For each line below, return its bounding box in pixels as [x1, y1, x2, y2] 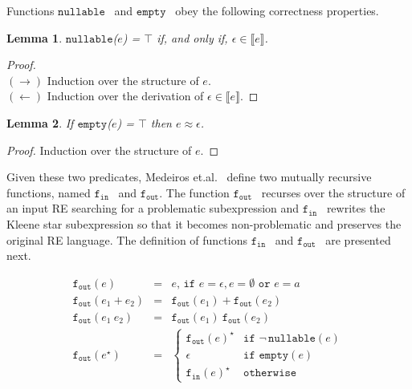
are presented [325, 231, 391, 248]
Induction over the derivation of [47, 87, 204, 104]
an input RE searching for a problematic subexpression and [6, 200, 300, 217]
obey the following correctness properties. [175, 2, 379, 18]
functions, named [6, 184, 91, 201]
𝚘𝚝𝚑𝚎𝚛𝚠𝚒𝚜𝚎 [243, 367, 297, 379]
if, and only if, [157, 29, 228, 46]
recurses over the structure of [261, 184, 406, 201]
